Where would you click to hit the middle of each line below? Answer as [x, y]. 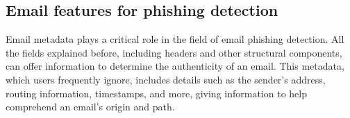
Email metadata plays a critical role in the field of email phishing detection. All [175, 39]
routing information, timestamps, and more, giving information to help [156, 93]
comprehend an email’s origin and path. [90, 107]
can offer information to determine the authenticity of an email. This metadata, [175, 66]
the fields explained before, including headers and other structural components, [174, 52]
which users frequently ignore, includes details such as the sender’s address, [166, 79]
